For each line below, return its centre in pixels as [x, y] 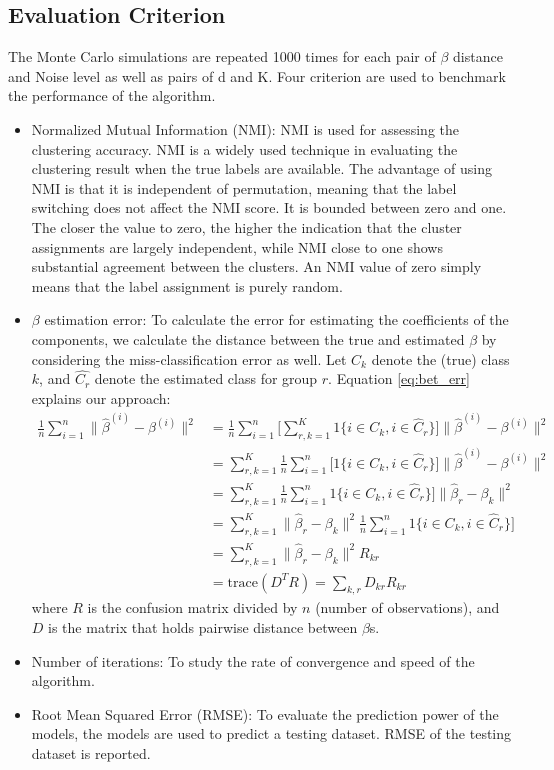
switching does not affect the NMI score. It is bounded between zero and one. [269, 207]
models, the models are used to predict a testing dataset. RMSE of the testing [271, 733]
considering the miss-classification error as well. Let [189, 358]
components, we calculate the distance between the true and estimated [248, 338]
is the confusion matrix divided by [192, 607]
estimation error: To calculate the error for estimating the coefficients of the [276, 319]
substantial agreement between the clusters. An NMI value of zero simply [256, 266]
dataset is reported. [91, 753]
